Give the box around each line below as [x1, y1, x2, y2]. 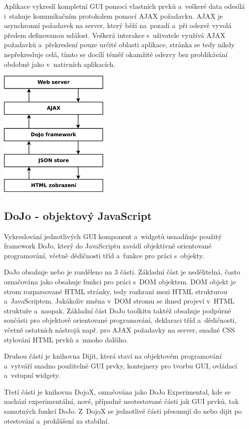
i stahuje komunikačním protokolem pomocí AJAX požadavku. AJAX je [4, 10, 223, 21]
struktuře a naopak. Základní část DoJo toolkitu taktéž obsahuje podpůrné [4, 305, 231, 315]
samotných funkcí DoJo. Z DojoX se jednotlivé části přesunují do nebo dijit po [4, 406, 242, 416]
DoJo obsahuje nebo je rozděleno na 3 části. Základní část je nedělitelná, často [4, 267, 240, 277]
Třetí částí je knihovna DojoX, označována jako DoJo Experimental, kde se [4, 386, 231, 397]
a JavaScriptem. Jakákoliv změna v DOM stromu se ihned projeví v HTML [4, 296, 235, 306]
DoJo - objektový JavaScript [4, 208, 152, 223]
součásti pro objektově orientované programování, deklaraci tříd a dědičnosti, [4, 315, 237, 325]
